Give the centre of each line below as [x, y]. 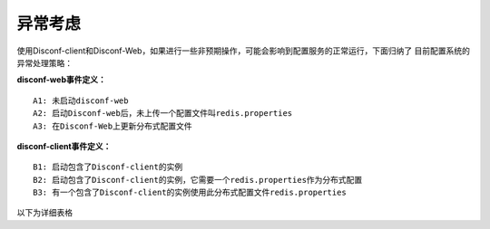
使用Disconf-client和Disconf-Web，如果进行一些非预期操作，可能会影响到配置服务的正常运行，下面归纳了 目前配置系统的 [244, 51]
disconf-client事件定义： [64, 146]
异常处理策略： [44, 62]
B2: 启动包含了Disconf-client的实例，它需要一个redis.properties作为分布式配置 [198, 180]
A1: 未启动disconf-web [81, 100]
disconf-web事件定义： [61, 80]
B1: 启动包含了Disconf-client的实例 [108, 167]
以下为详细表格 [44, 213]
